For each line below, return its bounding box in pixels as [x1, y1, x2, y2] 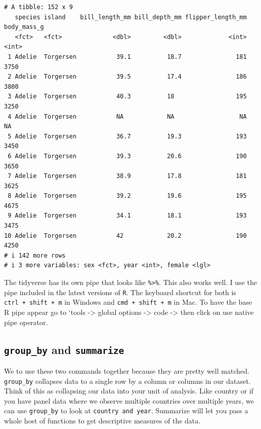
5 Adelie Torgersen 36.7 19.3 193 [8, 132, 247, 140]
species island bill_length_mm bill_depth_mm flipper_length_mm [15, 13, 247, 21]
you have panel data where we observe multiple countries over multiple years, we [4, 395, 254, 406]
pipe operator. [4, 316, 48, 327]
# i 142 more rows [4, 252, 66, 259]
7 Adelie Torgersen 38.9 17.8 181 [8, 172, 247, 180]
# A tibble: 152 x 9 [4, 4, 73, 11]
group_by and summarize [4, 341, 124, 357]
